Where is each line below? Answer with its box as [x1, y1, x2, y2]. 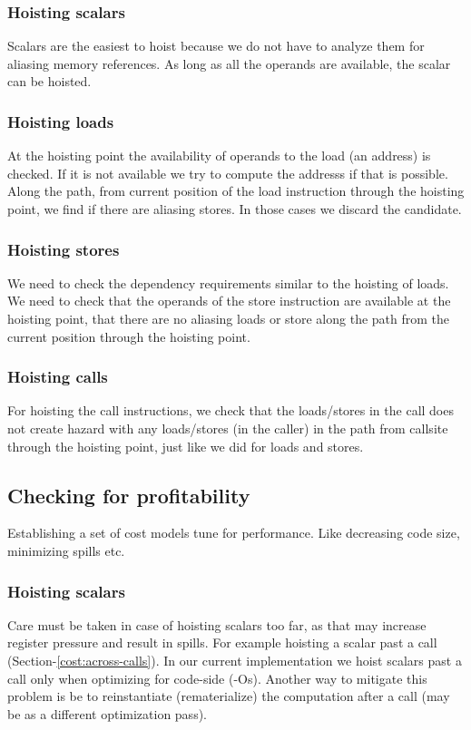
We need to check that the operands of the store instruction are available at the [7, 291, 451, 310]
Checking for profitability [7, 481, 250, 509]
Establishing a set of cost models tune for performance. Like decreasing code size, [7, 523, 460, 542]
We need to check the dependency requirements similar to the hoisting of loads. [7, 273, 449, 292]
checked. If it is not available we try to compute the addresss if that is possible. [7, 163, 448, 182]
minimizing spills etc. [7, 540, 125, 560]
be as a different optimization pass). [7, 704, 207, 723]
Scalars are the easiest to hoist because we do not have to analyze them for [7, 36, 425, 55]
